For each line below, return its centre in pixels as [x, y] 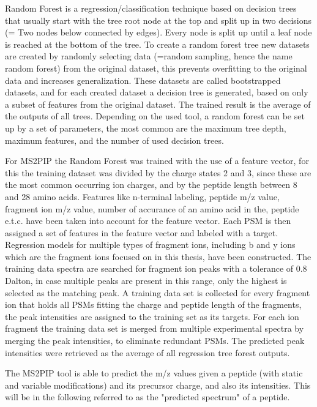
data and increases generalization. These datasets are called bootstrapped [143, 80]
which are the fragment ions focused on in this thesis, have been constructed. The [158, 256]
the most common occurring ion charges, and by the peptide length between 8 [151, 185]
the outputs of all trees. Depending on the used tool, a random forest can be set [155, 116]
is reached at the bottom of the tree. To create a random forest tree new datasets [157, 44]
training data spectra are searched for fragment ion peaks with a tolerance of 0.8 [156, 268]
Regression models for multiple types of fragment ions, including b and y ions [150, 245]
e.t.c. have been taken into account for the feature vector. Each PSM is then [148, 221]
